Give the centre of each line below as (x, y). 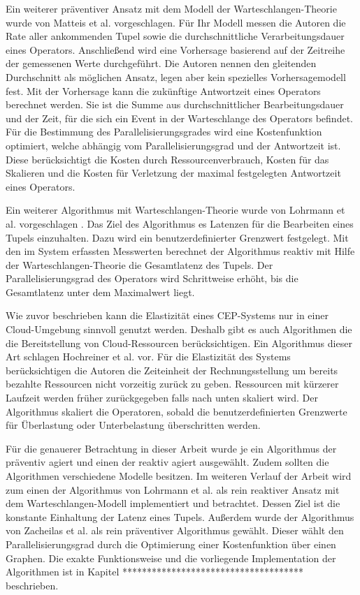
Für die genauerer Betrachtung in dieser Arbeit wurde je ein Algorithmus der (171, 448)
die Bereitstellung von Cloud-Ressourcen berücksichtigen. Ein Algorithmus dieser (179, 343)
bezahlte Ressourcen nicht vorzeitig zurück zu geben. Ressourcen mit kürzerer (172, 384)
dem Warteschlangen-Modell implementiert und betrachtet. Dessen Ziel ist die (173, 503)
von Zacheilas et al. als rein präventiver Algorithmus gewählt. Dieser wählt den (175, 530)
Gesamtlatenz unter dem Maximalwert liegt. (100, 292)
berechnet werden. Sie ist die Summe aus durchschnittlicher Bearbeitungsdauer (175, 104)
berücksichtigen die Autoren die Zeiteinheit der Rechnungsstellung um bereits (172, 370)
